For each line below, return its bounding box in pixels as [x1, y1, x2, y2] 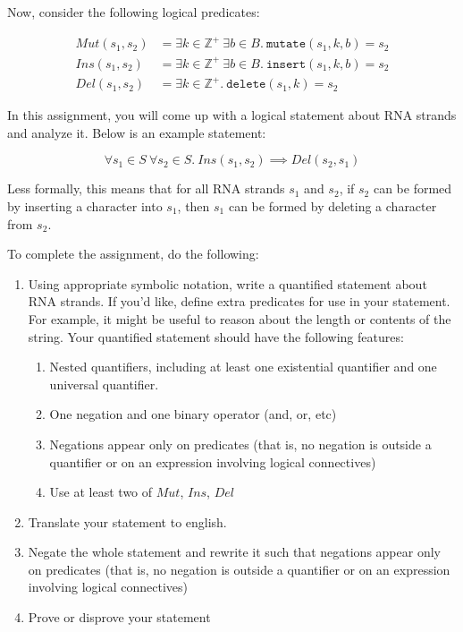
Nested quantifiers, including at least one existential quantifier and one [49, 357, 437, 376]
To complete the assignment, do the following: [7, 244, 259, 263]
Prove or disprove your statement [28, 608, 211, 627]
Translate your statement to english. [28, 512, 227, 531]
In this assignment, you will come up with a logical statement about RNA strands [7, 106, 457, 124]
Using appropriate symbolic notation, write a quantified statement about [28, 274, 427, 293]
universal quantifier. [49, 374, 159, 393]
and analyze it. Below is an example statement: [7, 123, 266, 141]
